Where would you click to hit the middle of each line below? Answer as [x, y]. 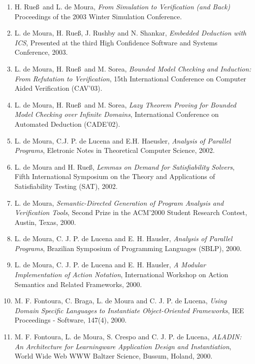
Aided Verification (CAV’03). [58, 88]
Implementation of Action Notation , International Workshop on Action [121, 274]
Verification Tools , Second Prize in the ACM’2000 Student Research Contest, [131, 212]
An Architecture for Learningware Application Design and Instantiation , [123, 346]
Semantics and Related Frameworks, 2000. [78, 284]
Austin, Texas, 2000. [45, 222]
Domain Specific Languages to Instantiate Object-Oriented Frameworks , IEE [129, 310]
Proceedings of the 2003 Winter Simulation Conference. [98, 16]
